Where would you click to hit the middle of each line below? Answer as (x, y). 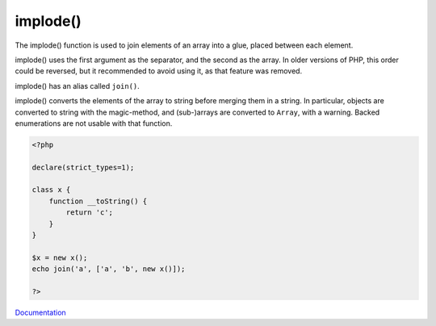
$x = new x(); (60, 257)
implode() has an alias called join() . (78, 86)
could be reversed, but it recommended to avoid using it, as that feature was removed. (159, 71)
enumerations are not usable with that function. (94, 123)
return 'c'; (89, 213)
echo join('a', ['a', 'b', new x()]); (109, 269)
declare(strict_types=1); (83, 167)
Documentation (40, 312)
